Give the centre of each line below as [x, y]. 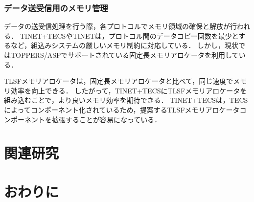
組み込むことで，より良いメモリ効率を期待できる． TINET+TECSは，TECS [126, 100]
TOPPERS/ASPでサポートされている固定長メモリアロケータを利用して [125, 55]
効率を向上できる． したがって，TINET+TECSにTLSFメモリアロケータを [129, 90]
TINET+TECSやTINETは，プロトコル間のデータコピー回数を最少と [129, 35]
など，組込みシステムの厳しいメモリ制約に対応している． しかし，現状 [125, 45]
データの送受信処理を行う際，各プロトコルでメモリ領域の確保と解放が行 [120, 26]
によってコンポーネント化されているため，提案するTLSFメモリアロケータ [122, 109]
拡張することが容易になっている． [106, 119]
